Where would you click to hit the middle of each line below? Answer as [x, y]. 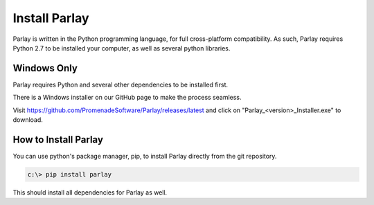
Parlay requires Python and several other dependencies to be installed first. [121, 84]
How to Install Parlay [58, 140]
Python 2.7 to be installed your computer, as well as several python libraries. [122, 48]
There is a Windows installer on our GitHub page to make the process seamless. [127, 98]
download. [28, 120]
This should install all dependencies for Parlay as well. [90, 192]
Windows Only [45, 68]
